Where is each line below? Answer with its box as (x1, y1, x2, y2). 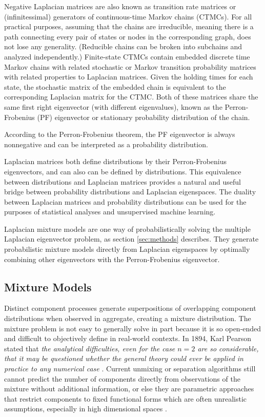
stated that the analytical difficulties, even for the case (4, 343, 175, 353)
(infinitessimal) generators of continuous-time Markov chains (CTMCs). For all (4, 11, 252, 22)
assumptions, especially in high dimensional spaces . (4, 403, 167, 414)
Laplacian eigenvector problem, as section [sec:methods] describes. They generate (4, 233, 259, 244)
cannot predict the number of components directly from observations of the (4, 373, 240, 384)
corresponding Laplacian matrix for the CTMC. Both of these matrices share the (4, 91, 258, 102)
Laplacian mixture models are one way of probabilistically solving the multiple (4, 223, 251, 234)
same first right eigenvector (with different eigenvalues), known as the (4, 101, 222, 112)
